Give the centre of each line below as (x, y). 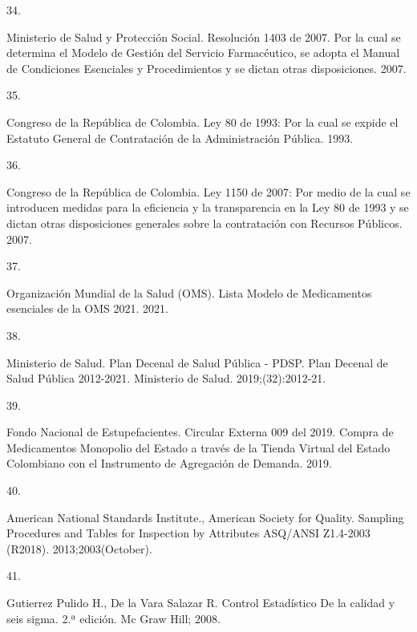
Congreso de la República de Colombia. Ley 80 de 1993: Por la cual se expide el (202, 122)
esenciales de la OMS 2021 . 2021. (87, 308)
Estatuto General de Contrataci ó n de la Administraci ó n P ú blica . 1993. (180, 138)
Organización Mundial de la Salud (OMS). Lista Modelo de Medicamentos (189, 292)
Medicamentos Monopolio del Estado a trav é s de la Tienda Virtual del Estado (198, 447)
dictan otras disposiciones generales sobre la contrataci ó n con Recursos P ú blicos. (204, 223)
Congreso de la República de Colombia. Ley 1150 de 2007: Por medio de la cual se (208, 191)
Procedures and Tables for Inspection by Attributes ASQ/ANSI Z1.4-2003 (188, 533)
